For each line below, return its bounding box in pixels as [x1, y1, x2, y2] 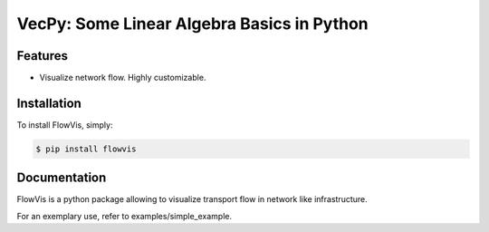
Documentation [16, 170, 107, 186]
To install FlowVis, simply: [16, 119, 113, 130]
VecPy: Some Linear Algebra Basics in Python [16, 14, 369, 34]
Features [16, 48, 68, 63]
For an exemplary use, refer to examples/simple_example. [16, 210, 233, 221]
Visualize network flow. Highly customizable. [39, 72, 206, 83]
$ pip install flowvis [35, 143, 137, 154]
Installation [16, 95, 81, 111]
